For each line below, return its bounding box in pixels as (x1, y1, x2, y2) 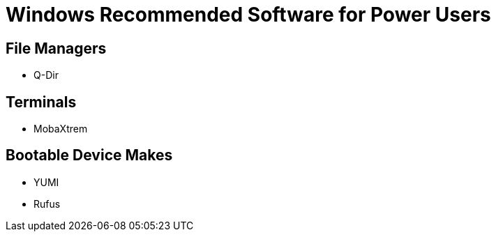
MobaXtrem (33, 123, 88, 135)
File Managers (6, 39, 107, 57)
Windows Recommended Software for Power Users (6, 3, 491, 26)
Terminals (6, 93, 77, 111)
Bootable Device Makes (6, 146, 173, 165)
